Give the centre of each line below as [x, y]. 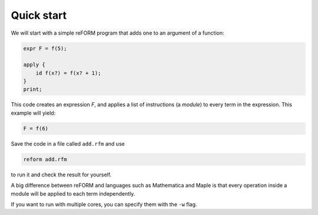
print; [33, 89]
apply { [34, 65]
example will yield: [33, 113]
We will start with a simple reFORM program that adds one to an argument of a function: [117, 33]
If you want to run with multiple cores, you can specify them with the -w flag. [104, 204]
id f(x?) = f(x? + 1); [68, 73]
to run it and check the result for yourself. [61, 174]
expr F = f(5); [45, 48]
